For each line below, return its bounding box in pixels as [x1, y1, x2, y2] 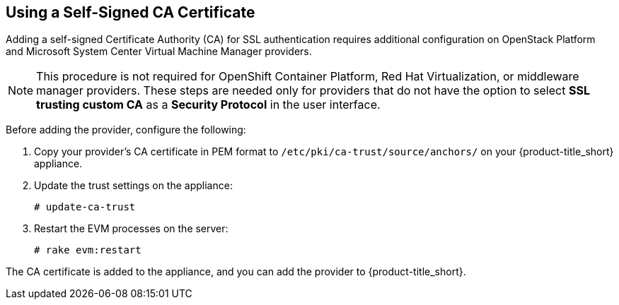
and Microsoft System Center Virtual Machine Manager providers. [6, 45, 312, 58]
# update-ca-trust [34, 201, 136, 213]
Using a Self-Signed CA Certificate [6, 4, 255, 21]
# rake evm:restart [34, 244, 141, 256]
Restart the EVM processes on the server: [34, 222, 228, 235]
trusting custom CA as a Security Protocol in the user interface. [36, 97, 381, 112]
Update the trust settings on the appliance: [34, 179, 233, 192]
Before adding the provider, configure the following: [6, 124, 246, 136]
